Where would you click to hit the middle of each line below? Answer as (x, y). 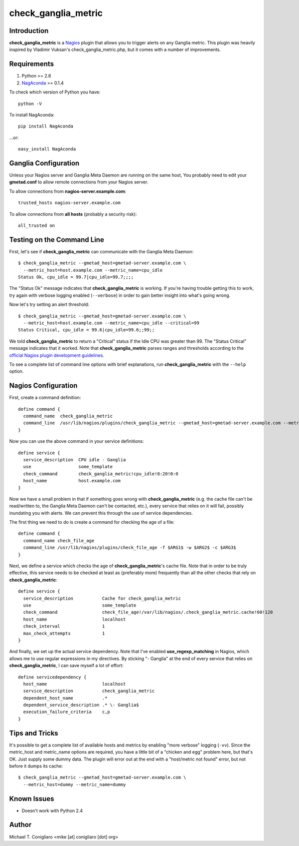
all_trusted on (37, 225)
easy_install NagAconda (47, 149)
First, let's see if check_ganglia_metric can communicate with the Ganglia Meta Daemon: (101, 251)
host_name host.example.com (72, 481)
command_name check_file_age (59, 540)
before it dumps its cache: (36, 766)
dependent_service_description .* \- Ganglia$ (81, 705)
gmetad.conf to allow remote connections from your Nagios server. (79, 182)
